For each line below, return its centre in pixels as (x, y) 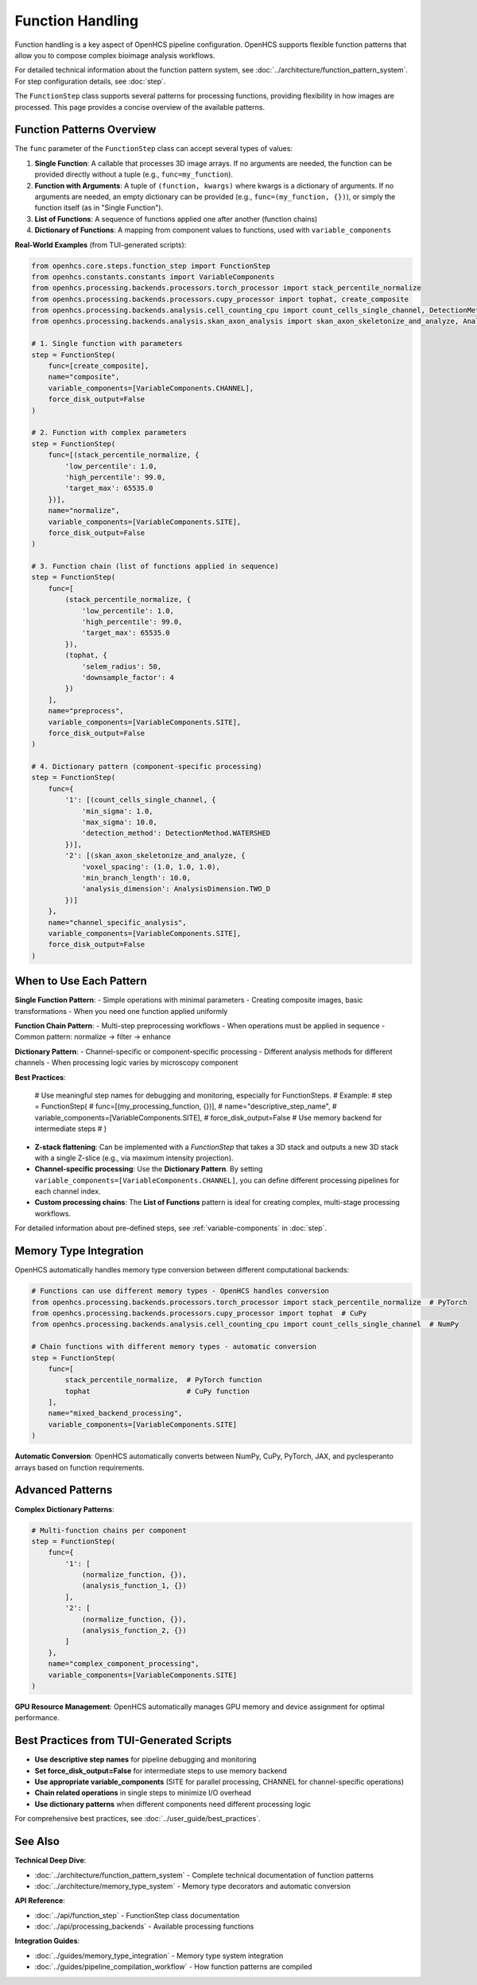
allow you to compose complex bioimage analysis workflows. (115, 55)
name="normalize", (84, 511)
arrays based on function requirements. (79, 1467)
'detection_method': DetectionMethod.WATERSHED (176, 833)
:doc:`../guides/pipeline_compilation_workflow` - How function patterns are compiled (173, 1967)
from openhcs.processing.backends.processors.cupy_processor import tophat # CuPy (199, 1313)
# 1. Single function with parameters (107, 344)
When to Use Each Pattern (81, 981)
